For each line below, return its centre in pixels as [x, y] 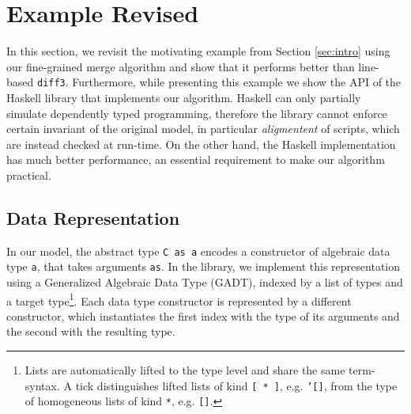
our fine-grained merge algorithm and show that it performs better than [181, 66]
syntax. [42, 385]
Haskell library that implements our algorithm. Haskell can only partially [184, 97]
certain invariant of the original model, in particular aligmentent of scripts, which [203, 129]
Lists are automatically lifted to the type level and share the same [185, 370]
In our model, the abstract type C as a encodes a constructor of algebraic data [198, 251]
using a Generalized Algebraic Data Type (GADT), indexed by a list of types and [205, 282]
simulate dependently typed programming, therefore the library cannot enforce [197, 113]
